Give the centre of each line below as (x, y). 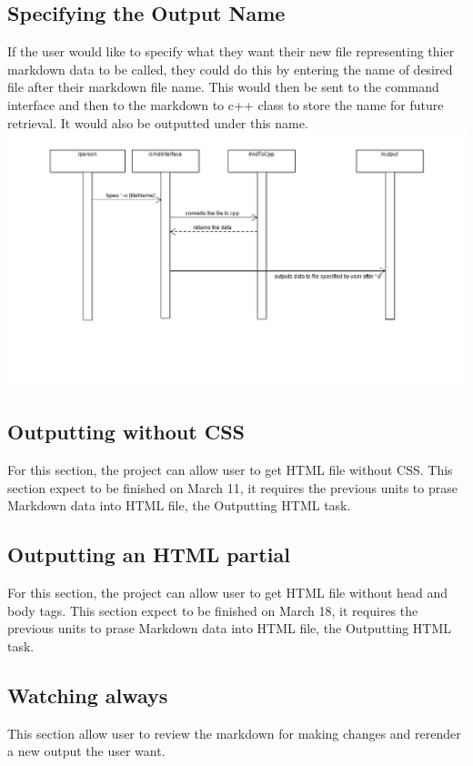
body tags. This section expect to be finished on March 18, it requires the (213, 610)
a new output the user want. (86, 751)
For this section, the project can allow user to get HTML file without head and (228, 592)
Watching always (88, 695)
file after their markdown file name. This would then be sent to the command (223, 87)
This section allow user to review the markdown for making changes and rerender (234, 733)
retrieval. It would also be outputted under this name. (158, 122)
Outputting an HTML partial (149, 554)
